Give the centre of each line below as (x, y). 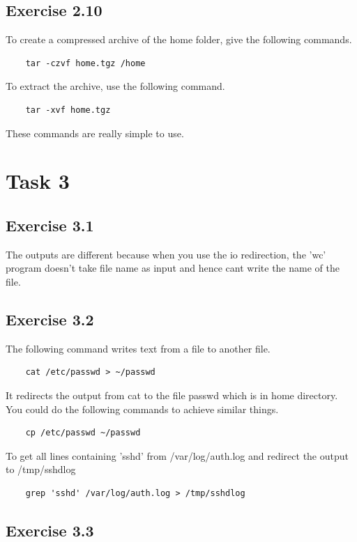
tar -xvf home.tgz (68, 110)
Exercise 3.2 (50, 319)
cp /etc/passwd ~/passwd (83, 433)
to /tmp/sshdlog (41, 469)
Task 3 (38, 181)
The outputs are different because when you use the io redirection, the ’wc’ (166, 254)
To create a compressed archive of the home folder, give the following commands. (179, 39)
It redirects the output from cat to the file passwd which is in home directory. (172, 395)
